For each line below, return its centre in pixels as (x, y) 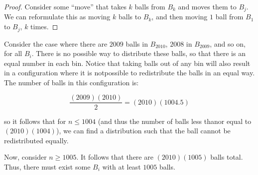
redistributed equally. (36, 140)
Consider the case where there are (56, 43)
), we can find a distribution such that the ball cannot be (143, 131)
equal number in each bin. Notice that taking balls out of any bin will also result (127, 63)
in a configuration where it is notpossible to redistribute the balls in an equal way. (129, 73)
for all (13, 53)
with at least (122, 166)
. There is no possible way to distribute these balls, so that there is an (138, 53)
